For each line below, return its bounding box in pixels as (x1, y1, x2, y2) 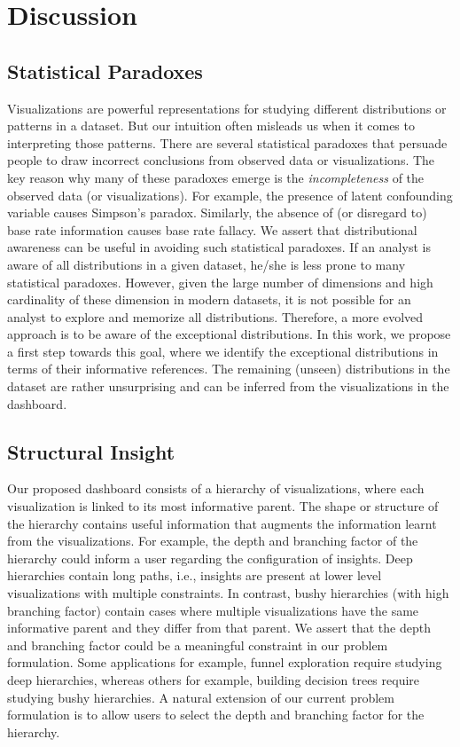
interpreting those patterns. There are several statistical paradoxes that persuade (7, 133, 448, 152)
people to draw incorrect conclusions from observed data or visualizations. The (7, 151, 435, 169)
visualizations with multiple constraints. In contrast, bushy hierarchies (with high (7, 584, 449, 602)
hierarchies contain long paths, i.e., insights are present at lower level (7, 566, 382, 585)
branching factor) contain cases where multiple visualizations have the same (7, 601, 419, 619)
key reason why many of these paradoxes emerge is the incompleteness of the (7, 168, 425, 186)
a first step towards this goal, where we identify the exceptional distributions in (7, 342, 439, 360)
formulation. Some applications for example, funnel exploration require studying (7, 653, 442, 672)
